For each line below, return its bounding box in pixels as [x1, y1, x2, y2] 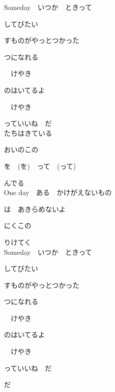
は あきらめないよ [4, 203, 66, 214]
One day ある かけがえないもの [4, 187, 112, 197]
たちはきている [4, 127, 52, 138]
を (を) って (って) [4, 160, 76, 171]
